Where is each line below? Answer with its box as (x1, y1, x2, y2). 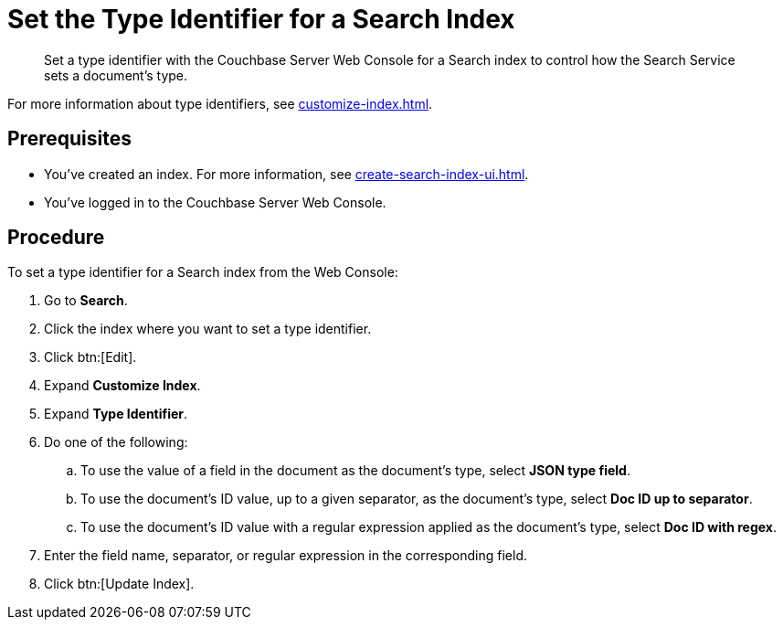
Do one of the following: (44, 434, 188, 451)
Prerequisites (7, 127, 132, 151)
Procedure (7, 226, 105, 250)
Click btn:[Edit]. (44, 349, 137, 366)
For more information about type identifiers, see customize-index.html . (7, 95, 433, 112)
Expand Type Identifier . (44, 406, 188, 422)
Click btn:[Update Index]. (44, 576, 195, 592)
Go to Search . (44, 292, 128, 309)
